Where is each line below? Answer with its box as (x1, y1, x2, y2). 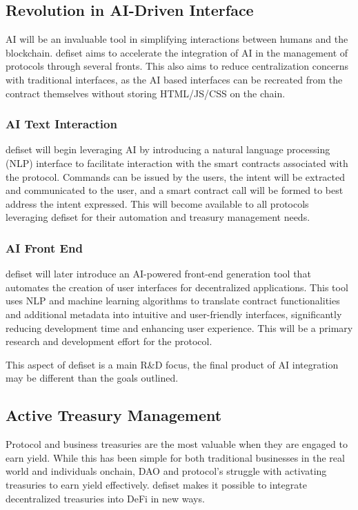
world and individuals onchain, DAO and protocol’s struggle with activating (6, 464, 327, 478)
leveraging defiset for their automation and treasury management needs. (6, 210, 310, 224)
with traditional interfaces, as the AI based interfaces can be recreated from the (6, 72, 343, 86)
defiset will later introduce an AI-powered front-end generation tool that (6, 266, 311, 281)
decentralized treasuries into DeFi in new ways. (6, 491, 205, 505)
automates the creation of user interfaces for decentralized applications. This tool (6, 279, 348, 294)
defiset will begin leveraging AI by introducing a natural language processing (6, 142, 330, 157)
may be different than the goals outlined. (6, 371, 179, 385)
